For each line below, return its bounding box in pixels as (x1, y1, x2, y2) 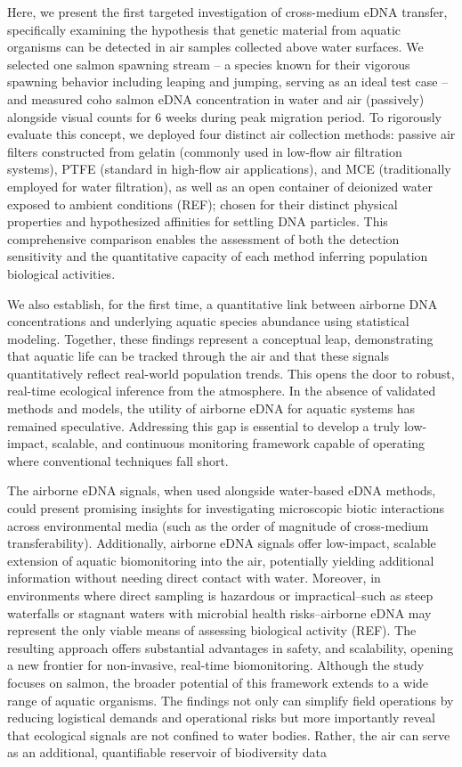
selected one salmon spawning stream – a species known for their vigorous (7, 54, 410, 73)
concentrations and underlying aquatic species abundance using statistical (7, 312, 409, 330)
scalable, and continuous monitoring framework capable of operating (52, 434, 425, 453)
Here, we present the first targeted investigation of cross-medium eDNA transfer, (7, 3, 448, 20)
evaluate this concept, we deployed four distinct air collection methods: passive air (7, 125, 456, 143)
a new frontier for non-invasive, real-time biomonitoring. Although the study (7, 656, 425, 674)
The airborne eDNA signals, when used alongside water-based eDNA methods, (7, 481, 436, 500)
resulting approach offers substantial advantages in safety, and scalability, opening (7, 638, 454, 657)
